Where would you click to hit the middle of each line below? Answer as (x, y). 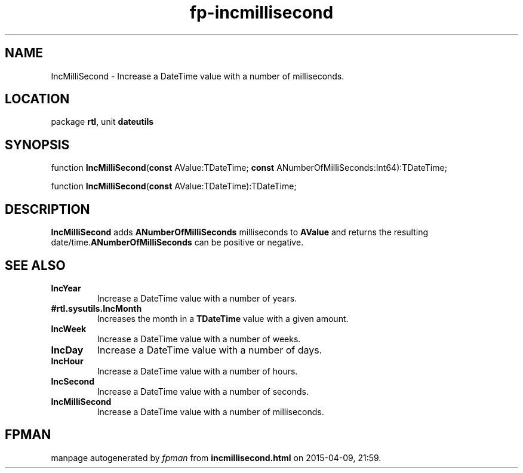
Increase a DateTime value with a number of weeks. (199, 339)
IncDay (67, 350)
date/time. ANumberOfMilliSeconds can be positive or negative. (177, 242)
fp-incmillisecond (261, 13)
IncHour (67, 361)
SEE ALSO (35, 265)
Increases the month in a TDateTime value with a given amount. (223, 318)
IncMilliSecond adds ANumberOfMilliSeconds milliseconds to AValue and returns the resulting (240, 232)
